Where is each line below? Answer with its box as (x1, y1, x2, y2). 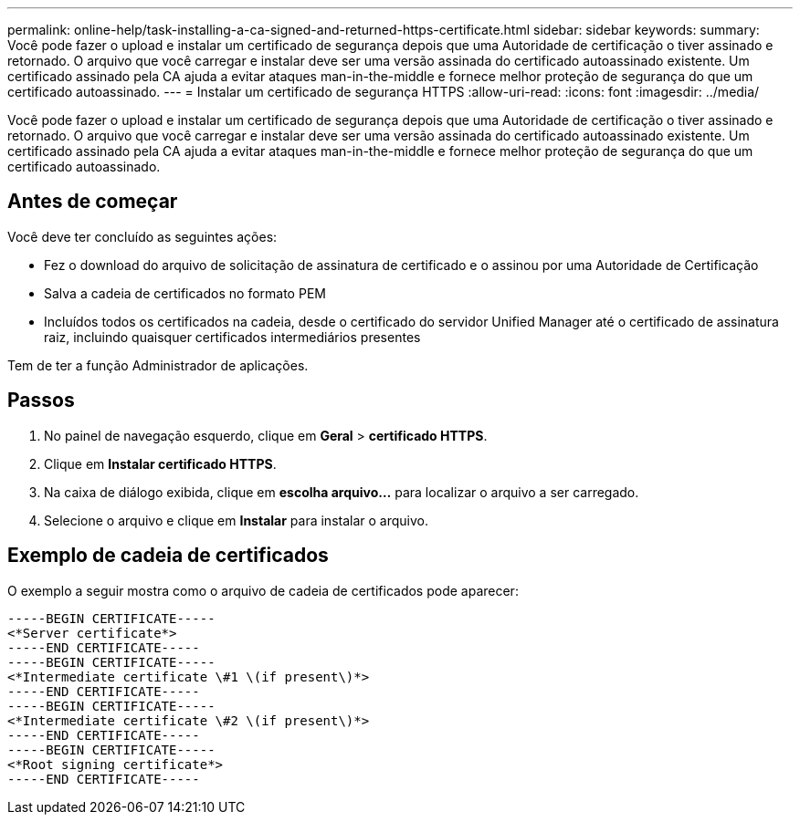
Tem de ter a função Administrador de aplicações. (7, 357, 309, 373)
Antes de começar (7, 190, 178, 213)
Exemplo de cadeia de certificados (7, 544, 329, 567)
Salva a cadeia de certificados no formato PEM (44, 285, 326, 301)
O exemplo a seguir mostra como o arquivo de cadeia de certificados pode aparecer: (7, 582, 519, 598)
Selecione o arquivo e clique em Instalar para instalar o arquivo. (44, 512, 428, 528)
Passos (7, 389, 75, 412)
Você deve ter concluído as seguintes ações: (7, 228, 278, 245)
